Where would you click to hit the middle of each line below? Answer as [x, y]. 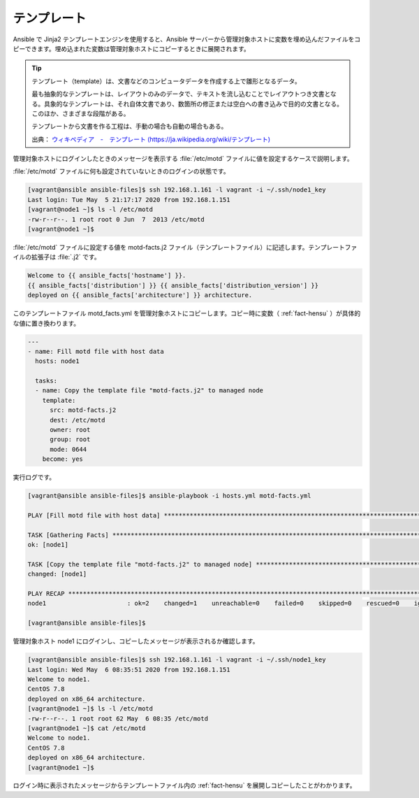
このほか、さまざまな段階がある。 [81, 113]
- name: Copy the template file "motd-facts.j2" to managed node [149, 391]
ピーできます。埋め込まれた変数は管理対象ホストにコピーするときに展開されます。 [132, 48]
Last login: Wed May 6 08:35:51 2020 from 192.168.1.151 [129, 669]
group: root [70, 440]
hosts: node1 [57, 361]
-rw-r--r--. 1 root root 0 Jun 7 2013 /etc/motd [116, 219]
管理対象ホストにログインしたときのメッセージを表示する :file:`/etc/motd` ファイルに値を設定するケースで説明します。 [183, 159]
